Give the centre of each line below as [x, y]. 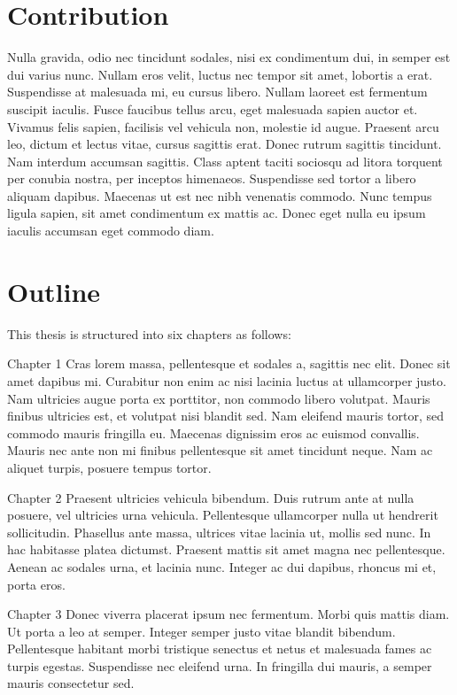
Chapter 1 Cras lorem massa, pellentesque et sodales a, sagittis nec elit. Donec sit [229, 363]
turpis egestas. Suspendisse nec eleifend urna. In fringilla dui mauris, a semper [220, 665]
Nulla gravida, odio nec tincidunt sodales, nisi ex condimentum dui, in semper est [229, 57]
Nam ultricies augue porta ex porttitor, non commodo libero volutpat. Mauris [219, 398]
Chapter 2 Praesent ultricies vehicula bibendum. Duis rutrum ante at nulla [211, 497]
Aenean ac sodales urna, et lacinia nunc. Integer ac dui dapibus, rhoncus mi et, [222, 566]
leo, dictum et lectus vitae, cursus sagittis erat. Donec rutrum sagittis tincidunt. [225, 144]
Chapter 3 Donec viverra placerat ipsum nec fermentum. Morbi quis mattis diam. [228, 614]
